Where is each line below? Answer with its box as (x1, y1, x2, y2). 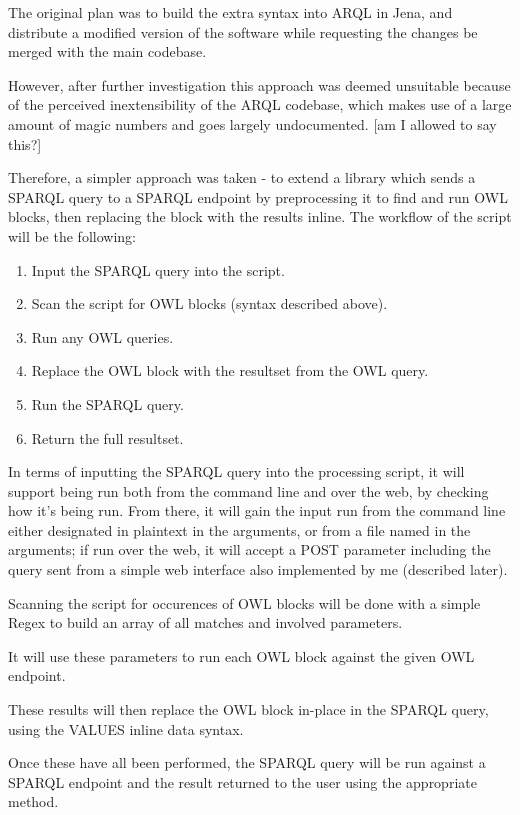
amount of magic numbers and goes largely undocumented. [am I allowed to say (8, 113, 497, 134)
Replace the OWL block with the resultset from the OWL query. (31, 360, 429, 381)
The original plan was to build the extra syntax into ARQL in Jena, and (8, 2, 453, 22)
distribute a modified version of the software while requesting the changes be (8, 21, 478, 42)
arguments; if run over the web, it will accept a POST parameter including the (8, 539, 491, 560)
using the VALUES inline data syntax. (8, 718, 244, 739)
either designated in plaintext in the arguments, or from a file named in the (8, 519, 471, 540)
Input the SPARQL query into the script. (31, 259, 285, 280)
